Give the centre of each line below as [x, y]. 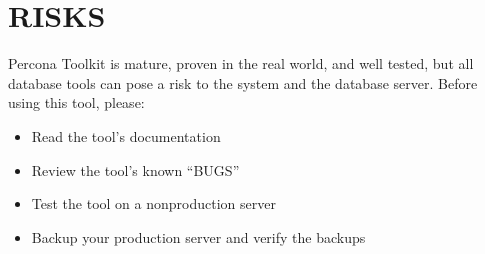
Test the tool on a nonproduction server [153, 203]
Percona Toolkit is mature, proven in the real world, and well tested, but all [241, 63]
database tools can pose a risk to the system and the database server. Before [243, 82]
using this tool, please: [76, 102]
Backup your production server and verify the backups [198, 236]
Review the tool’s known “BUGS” [135, 169]
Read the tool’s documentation [126, 135]
